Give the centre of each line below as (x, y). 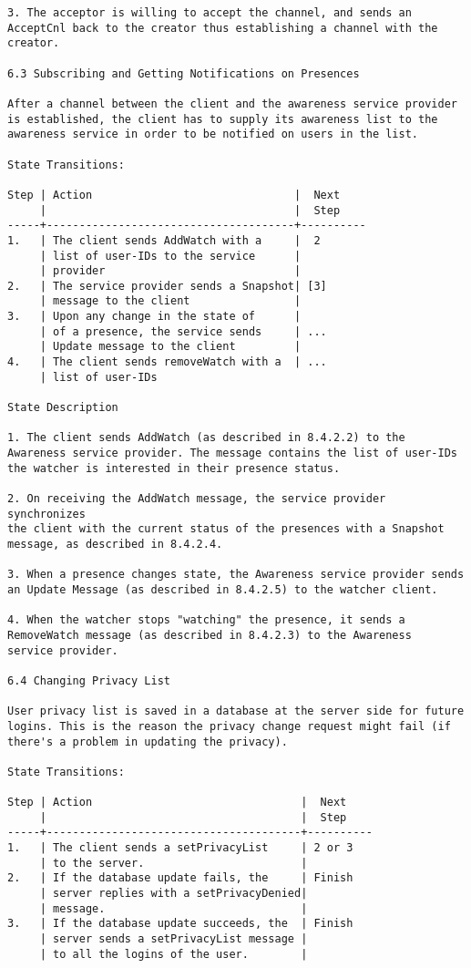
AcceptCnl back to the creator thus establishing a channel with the (223, 28)
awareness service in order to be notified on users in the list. (213, 134)
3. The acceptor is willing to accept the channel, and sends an (210, 13)
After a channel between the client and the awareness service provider (232, 103)
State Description (63, 408)
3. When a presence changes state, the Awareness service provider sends (236, 575)
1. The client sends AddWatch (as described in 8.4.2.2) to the (206, 438)
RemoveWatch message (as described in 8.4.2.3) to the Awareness (210, 635)
